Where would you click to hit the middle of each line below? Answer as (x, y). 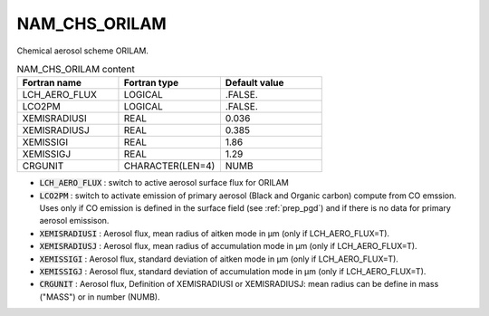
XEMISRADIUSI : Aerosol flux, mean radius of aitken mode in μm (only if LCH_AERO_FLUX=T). (214, 233)
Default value (254, 83)
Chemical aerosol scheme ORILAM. (83, 51)
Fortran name (52, 83)
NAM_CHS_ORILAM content (76, 70)
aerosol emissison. (74, 221)
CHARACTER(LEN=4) (169, 166)
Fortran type (151, 83)
